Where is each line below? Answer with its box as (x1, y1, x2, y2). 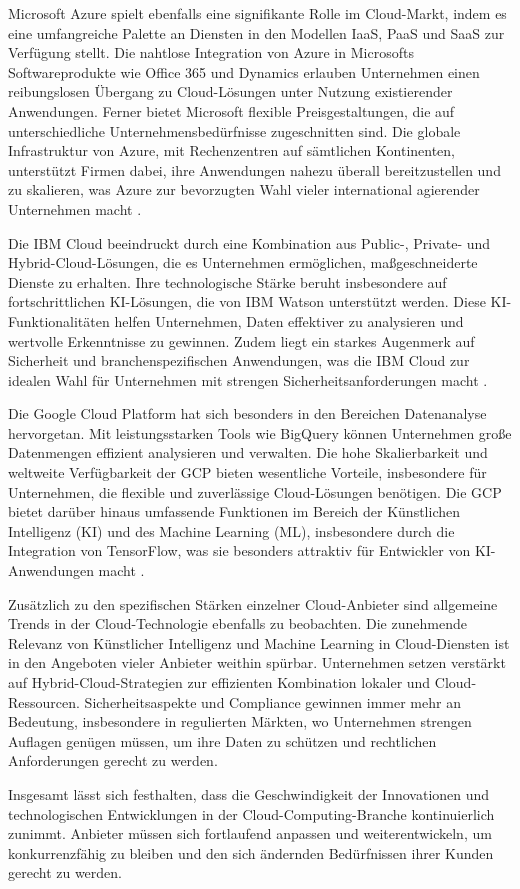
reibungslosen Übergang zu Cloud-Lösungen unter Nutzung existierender (8, 81, 453, 102)
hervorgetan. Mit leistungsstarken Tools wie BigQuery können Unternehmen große (8, 422, 512, 443)
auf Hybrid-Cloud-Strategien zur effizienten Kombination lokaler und (8, 672, 431, 692)
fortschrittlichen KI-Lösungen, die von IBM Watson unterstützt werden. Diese (8, 291, 486, 312)
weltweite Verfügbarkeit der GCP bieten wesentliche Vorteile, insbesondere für (8, 462, 487, 483)
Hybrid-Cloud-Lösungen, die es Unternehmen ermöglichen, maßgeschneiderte (8, 252, 478, 273)
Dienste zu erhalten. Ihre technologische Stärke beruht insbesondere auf (8, 271, 447, 292)
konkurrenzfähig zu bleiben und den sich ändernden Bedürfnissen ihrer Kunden (8, 842, 494, 863)
